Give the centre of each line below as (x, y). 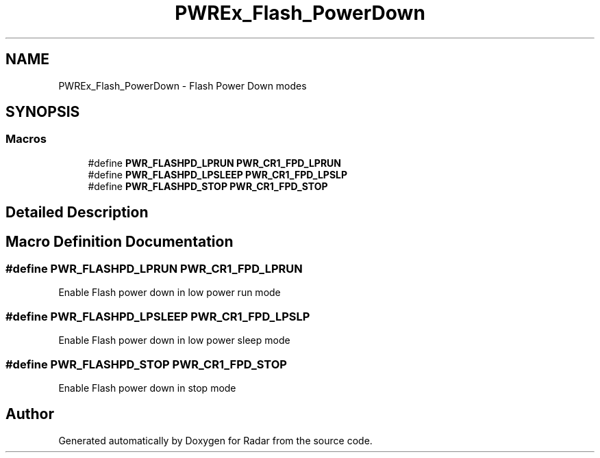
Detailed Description (77, 213)
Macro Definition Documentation (120, 241)
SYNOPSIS (43, 112)
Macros (26, 139)
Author (30, 414)
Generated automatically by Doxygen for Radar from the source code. (215, 440)
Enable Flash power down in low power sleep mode (174, 340)
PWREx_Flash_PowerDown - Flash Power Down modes (183, 85)
